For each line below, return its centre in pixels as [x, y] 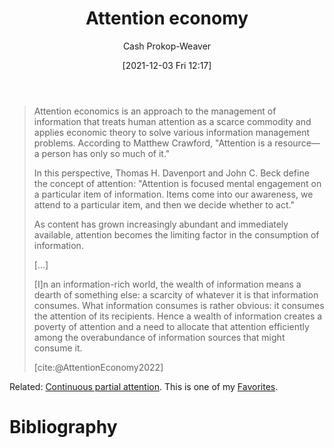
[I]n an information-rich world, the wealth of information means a [167, 284]
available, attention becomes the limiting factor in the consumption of [176, 234]
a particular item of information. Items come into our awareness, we [173, 194]
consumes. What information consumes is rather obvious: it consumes [179, 305]
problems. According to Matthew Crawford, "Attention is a [153, 143]
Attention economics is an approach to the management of [155, 111]
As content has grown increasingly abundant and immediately [161, 224]
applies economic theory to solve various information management [172, 132]
